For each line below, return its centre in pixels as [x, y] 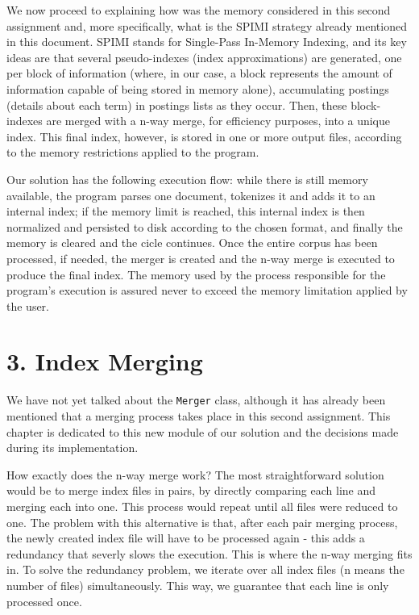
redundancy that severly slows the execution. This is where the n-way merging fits [209, 553]
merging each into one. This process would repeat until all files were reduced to [202, 506]
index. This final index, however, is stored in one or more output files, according [204, 136]
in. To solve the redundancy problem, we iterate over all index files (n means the [205, 569]
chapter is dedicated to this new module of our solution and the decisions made [203, 431]
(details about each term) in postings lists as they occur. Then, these [177, 105]
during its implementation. [73, 448]
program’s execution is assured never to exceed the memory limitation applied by [207, 290]
